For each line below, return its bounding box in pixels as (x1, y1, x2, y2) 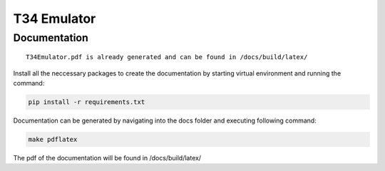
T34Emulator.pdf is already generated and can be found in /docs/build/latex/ (26, 53, 308, 61)
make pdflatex (28, 135, 78, 143)
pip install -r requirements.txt (28, 98, 145, 106)
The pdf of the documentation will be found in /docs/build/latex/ (13, 153, 202, 162)
